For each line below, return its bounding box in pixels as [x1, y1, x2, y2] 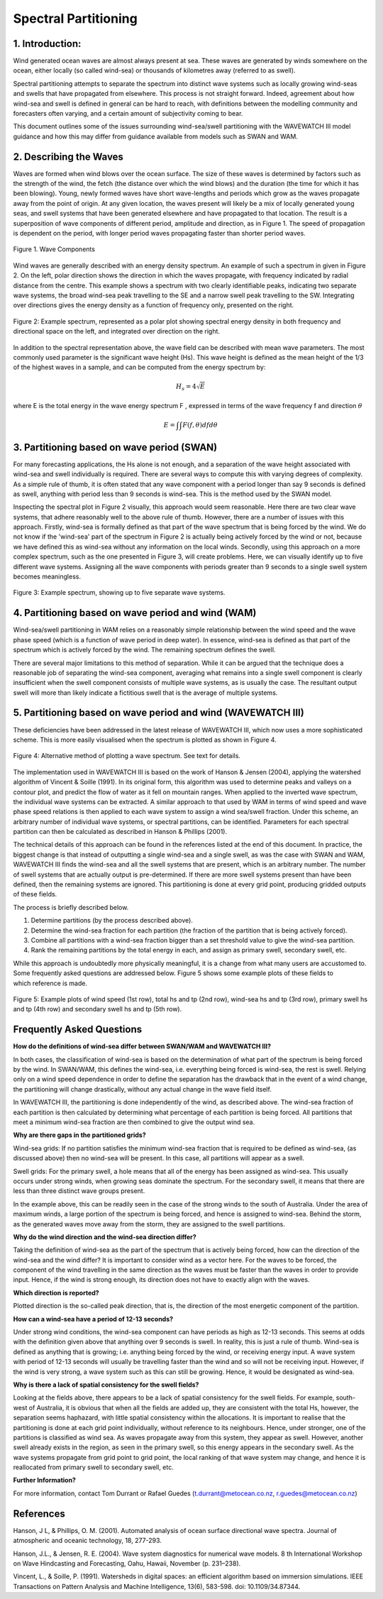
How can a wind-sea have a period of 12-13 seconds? [13, 1314, 174, 1323]
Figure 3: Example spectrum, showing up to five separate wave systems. [13, 588, 226, 597]
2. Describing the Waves [13, 150, 124, 163]
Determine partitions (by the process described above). [30, 916, 193, 925]
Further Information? [13, 1476, 76, 1485]
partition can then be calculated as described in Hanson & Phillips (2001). [13, 828, 228, 836]
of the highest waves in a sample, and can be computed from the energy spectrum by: [13, 363, 266, 372]
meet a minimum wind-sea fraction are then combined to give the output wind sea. [13, 1118, 255, 1126]
